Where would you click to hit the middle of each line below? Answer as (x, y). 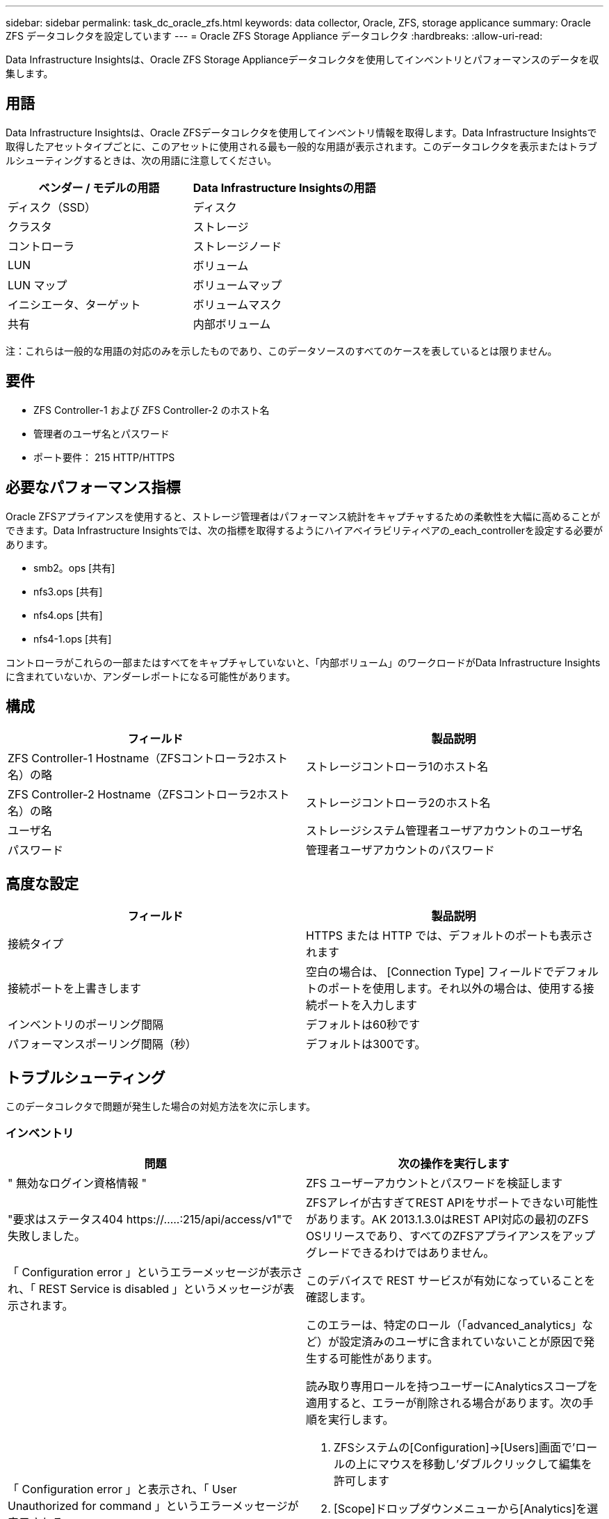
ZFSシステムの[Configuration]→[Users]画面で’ (455, 1447)
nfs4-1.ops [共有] (73, 638)
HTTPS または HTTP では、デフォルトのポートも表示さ (450, 936)
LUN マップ (38, 285)
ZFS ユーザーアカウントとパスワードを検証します (435, 1183)
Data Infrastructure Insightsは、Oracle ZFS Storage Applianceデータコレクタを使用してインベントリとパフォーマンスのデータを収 (302, 59)
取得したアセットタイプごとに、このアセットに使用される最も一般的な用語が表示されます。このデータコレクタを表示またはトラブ (302, 146)
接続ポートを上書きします (75, 989)
